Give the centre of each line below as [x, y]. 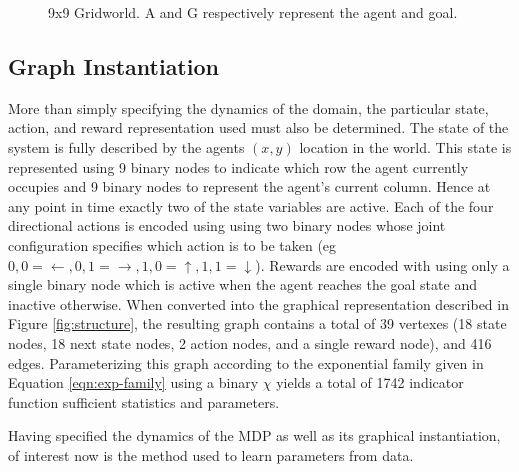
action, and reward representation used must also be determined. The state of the [258, 127]
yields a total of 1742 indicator [370, 382]
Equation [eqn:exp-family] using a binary [133, 382]
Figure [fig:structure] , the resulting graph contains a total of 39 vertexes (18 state [257, 323]
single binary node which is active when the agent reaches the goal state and [242, 284]
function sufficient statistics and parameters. [144, 401]
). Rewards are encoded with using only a [382, 264]
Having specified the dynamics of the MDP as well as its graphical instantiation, [254, 435]
